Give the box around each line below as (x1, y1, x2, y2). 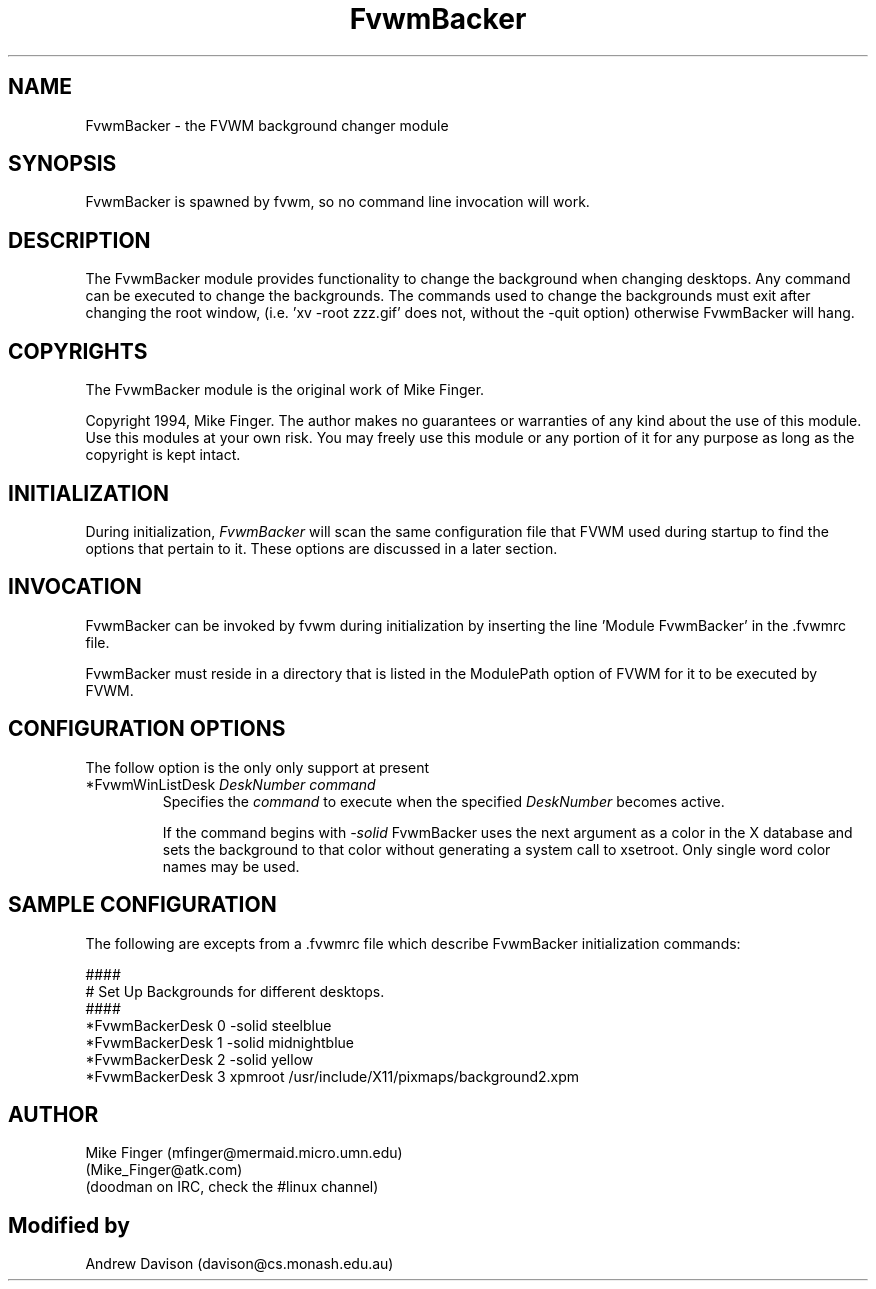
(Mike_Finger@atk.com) (85, 1161, 243, 1179)
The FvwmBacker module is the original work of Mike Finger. (85, 381, 485, 399)
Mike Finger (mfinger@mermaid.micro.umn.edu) (85, 1144, 403, 1162)
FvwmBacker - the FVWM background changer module (85, 116, 449, 134)
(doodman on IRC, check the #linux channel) (85, 1178, 379, 1196)
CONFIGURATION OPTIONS (8, 716, 286, 742)
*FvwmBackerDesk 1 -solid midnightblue (85, 1033, 355, 1051)
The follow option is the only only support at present (85, 758, 430, 776)
